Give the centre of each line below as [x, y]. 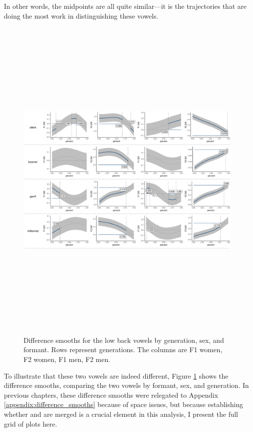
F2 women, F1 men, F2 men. [67, 359]
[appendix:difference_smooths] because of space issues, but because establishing [124, 404]
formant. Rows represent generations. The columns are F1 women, [123, 349]
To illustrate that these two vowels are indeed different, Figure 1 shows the [116, 375]
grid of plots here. [31, 423]
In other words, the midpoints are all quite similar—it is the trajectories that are [125, 6]
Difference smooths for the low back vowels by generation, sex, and [124, 340]
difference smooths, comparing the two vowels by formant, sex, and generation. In [126, 385]
